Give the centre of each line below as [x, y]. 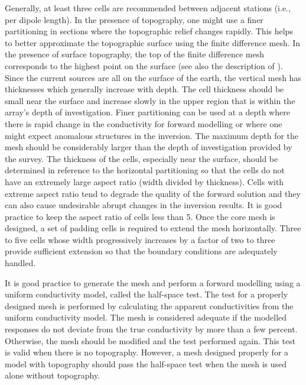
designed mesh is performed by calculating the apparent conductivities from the [149, 305]
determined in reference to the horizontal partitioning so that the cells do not [145, 170]
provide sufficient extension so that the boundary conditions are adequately [141, 251]
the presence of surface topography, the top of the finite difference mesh [135, 54]
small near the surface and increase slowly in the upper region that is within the [150, 100]
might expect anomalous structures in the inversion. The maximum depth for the [152, 135]
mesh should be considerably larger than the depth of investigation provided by [149, 147]
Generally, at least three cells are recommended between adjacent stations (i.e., [148, 8]
